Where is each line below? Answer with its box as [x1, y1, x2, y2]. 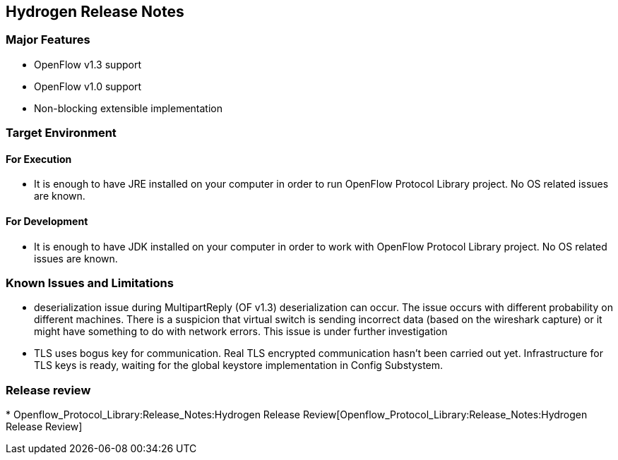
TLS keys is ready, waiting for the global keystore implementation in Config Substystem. [34, 359, 444, 372]
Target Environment [6, 126, 117, 140]
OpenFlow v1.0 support [34, 80, 142, 92]
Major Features [6, 32, 90, 47]
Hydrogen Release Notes [6, 3, 184, 20]
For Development [6, 215, 88, 227]
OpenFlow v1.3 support [34, 58, 141, 71]
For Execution [6, 152, 72, 165]
